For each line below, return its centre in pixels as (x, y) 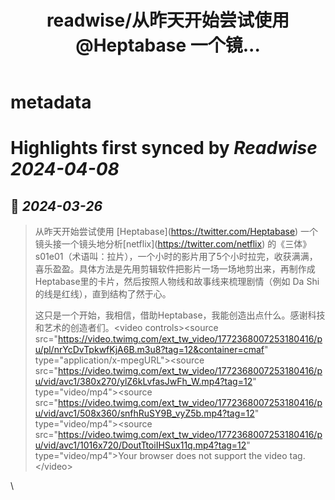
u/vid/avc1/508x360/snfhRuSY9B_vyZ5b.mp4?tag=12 (144, 413)
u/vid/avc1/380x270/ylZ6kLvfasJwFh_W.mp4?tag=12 (143, 382)
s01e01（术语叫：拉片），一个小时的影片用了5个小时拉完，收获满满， (176, 257)
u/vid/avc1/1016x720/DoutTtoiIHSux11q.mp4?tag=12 (140, 445)
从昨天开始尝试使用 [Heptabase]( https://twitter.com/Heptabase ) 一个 (176, 232)
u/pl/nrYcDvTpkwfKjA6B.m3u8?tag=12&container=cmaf (149, 350)
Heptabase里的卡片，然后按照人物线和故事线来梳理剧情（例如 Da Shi (177, 282)
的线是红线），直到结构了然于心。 (103, 294)
